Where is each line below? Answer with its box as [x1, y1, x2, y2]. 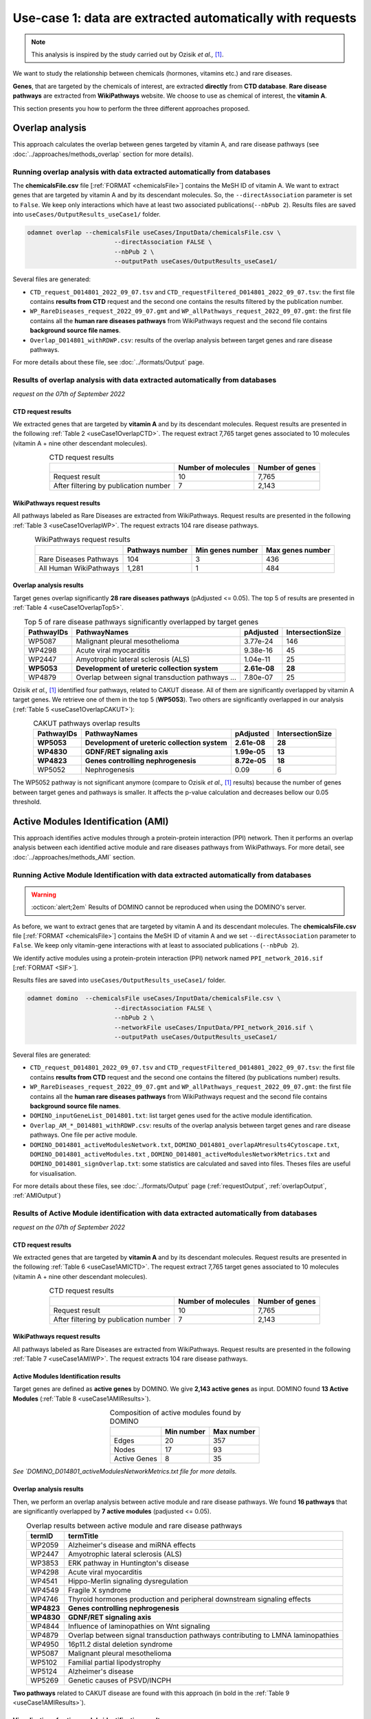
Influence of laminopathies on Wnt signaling [67, 1621, 210, 1631]
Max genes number [265, 545, 331, 555]
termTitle [67, 1531, 99, 1541]
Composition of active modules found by [109, 1408, 242, 1418]
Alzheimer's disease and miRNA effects [67, 1540, 196, 1550]
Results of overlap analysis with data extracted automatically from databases [12, 375, 277, 385]
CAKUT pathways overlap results [33, 719, 141, 728]
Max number [213, 1427, 256, 1436]
